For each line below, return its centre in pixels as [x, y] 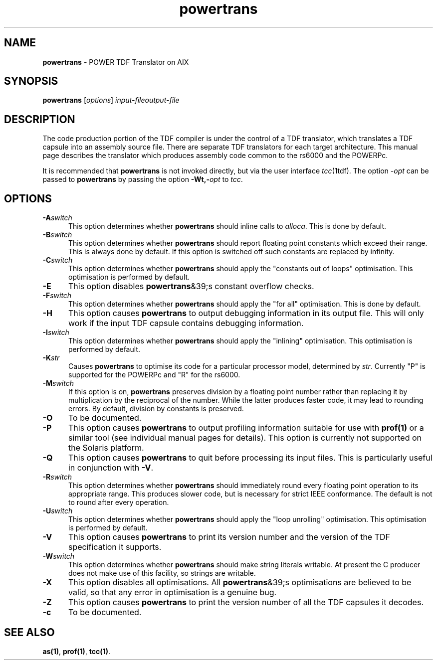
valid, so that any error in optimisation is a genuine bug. [172, 592]
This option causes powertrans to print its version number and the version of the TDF [229, 537]
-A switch [57, 218]
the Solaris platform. [106, 448]
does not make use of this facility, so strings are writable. [162, 573]
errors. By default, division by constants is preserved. [156, 409]
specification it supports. [115, 547]
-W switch [59, 556]
